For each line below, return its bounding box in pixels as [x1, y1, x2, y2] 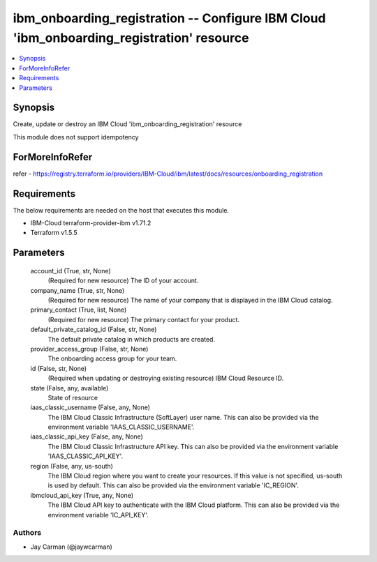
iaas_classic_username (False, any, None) [30, 403, 150, 411]
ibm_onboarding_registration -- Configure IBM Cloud [13, 10, 326, 26]
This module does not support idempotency [13, 132, 139, 141]
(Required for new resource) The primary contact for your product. [47, 315, 240, 324]
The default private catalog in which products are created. [47, 335, 216, 343]
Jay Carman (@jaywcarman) [30, 542, 113, 551]
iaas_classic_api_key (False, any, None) [30, 432, 143, 441]
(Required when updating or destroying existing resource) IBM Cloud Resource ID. [47, 374, 284, 383]
